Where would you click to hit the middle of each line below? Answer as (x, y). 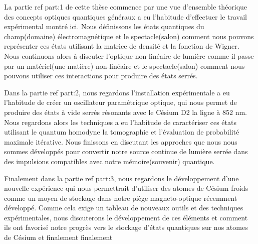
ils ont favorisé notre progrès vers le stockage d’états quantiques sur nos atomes (126, 227)
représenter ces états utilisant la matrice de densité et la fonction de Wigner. (122, 46)
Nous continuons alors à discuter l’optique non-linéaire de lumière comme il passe (129, 55)
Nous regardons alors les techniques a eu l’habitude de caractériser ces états (120, 122)
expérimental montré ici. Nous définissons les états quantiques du (104, 26)
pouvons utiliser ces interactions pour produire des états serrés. (101, 76)
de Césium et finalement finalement (58, 237)
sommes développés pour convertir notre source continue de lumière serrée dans (126, 151)
